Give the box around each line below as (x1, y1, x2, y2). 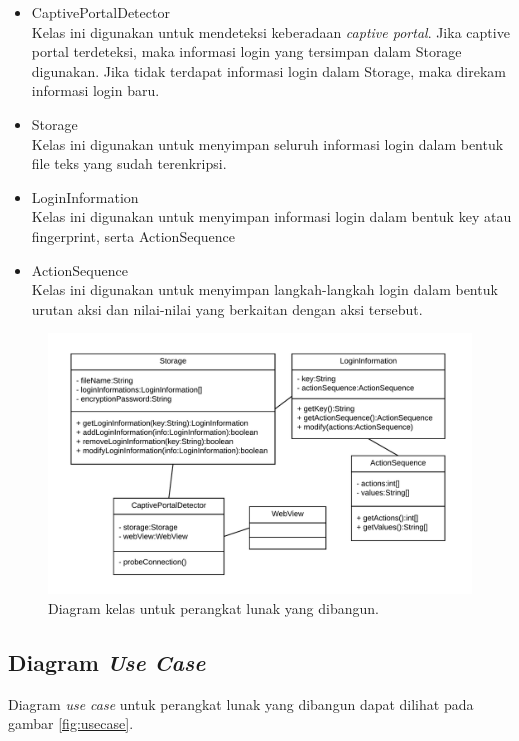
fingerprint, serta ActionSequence (31, 225, 236, 246)
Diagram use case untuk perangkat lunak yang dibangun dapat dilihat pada (8, 693, 474, 714)
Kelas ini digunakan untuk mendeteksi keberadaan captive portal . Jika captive (31, 21, 510, 42)
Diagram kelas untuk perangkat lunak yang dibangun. (48, 597, 379, 618)
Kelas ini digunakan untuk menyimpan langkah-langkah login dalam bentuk (31, 279, 498, 300)
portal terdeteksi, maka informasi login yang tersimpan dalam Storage (31, 41, 462, 62)
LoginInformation (31, 186, 139, 207)
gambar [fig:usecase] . (8, 713, 134, 734)
